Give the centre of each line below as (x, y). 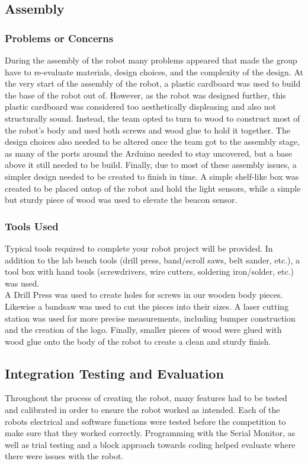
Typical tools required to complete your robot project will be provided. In (139, 248)
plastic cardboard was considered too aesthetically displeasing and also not (140, 107)
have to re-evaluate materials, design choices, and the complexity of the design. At (154, 71)
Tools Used (32, 226)
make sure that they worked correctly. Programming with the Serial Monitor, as (150, 433)
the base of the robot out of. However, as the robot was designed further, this (145, 95)
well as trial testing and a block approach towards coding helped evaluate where (150, 444)
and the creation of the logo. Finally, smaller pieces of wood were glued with (143, 330)
